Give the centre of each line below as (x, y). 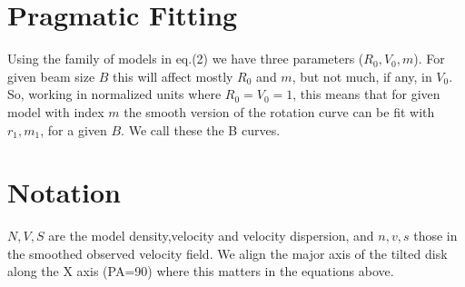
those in (435, 236)
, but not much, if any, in (362, 76)
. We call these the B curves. (201, 129)
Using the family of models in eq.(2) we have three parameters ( (186, 59)
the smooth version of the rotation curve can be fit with (279, 111)
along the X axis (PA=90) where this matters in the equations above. (201, 271)
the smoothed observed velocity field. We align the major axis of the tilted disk (228, 253)
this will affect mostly (173, 76)
